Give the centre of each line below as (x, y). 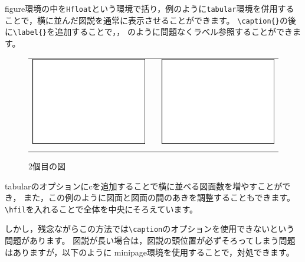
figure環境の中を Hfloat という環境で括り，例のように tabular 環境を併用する (150, 8)
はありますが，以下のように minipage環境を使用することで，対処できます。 (150, 252)
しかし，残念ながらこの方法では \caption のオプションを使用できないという (150, 229)
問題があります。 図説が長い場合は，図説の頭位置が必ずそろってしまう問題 (150, 240)
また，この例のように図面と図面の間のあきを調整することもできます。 (159, 197)
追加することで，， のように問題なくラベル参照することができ (174, 32)
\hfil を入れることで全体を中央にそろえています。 (101, 209)
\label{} (30, 33)
